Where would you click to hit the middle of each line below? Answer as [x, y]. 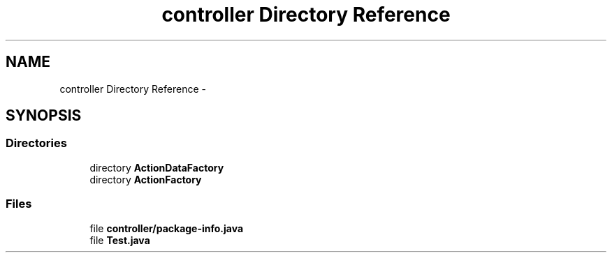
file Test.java [120, 240]
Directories [36, 143]
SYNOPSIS [44, 116]
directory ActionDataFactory [157, 167]
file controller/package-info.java [167, 228]
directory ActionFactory [146, 179]
